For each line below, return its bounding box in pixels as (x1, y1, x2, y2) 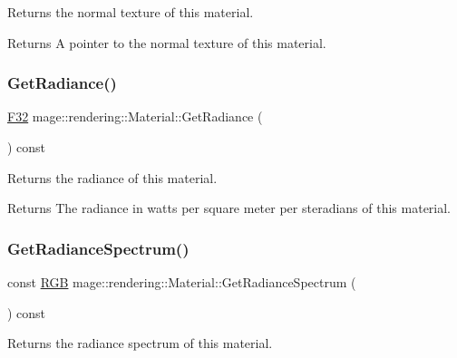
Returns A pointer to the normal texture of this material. (7, 33, 326, 52)
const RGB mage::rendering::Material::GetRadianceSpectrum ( (7, 273, 356, 291)
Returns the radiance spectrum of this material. (7, 334, 273, 353)
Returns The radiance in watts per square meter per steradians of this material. (7, 198, 452, 218)
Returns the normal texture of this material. (7, 3, 254, 21)
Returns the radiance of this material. (7, 168, 218, 187)
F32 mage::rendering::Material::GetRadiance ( (7, 107, 263, 126)
